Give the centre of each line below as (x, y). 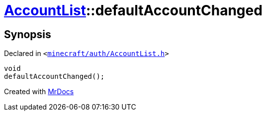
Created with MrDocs (39, 92)
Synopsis (28, 34)
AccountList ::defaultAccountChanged (133, 10)
